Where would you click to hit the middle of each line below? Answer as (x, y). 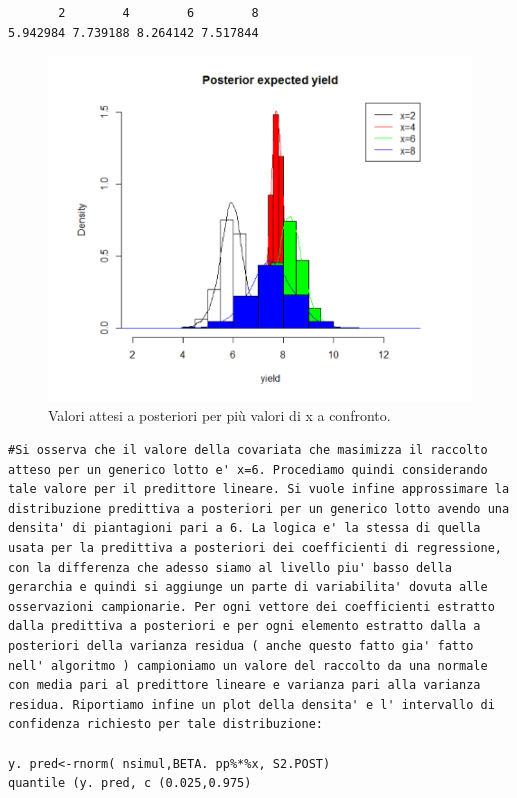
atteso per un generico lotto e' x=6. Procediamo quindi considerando (248, 469)
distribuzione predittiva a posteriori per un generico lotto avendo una (259, 508)
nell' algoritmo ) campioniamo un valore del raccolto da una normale (248, 665)
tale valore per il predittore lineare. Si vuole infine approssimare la (259, 489)
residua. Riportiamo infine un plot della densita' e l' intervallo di (251, 704)
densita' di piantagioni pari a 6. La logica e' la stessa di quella (244, 528)
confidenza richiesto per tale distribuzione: (165, 724)
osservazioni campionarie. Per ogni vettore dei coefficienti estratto (251, 606)
